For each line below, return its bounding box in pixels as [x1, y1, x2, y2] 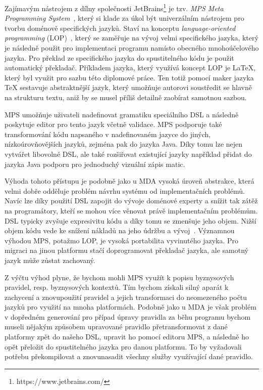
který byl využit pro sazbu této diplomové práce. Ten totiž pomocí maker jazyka [5, 72, 254, 82]
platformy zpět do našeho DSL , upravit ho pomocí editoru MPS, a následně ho [5, 331, 249, 342]
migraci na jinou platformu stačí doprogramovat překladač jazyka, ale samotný [5, 245, 248, 255]
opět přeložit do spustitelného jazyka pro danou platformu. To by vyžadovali [5, 341, 242, 352]
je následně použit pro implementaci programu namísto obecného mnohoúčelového [5, 42, 259, 53]
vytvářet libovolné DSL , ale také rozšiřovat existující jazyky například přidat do [5, 148, 252, 159]
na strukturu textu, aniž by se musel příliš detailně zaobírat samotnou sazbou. [5, 92, 247, 102]
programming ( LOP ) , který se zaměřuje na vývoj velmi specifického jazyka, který [5, 32, 258, 43]
